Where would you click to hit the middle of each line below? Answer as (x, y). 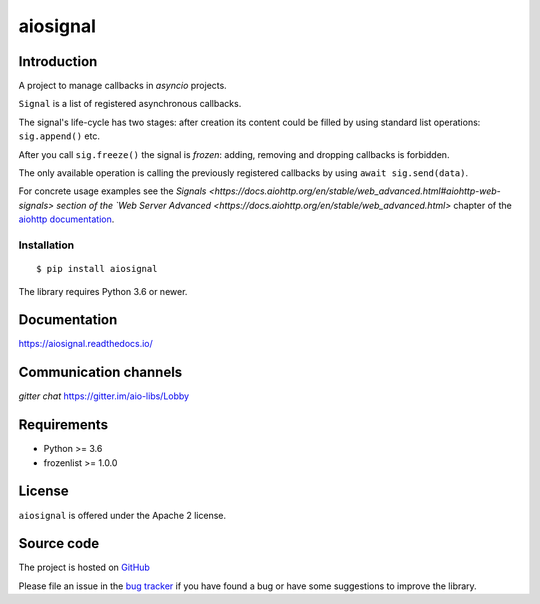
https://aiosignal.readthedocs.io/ (86, 344)
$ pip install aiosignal (97, 269)
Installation (46, 245)
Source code (59, 543)
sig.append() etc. (59, 136)
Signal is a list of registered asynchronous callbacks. (130, 104)
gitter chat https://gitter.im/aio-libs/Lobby (104, 396)
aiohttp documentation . (66, 219)
